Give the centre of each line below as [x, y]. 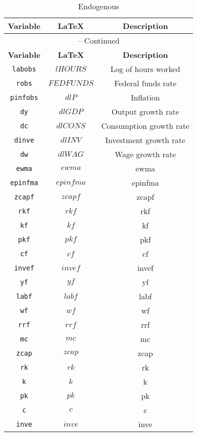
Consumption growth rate [145, 126]
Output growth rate [145, 111]
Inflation [145, 97]
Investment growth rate [145, 140]
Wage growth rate [145, 154]
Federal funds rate [145, 83]
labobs [24, 69]
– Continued [99, 40]
